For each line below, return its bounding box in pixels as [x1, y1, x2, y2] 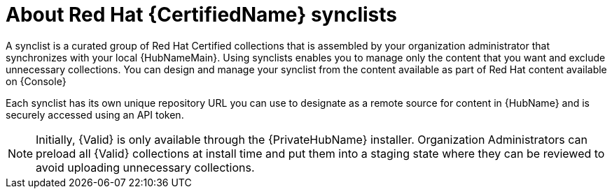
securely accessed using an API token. [6, 108, 184, 121]
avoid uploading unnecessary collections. [36, 160, 255, 174]
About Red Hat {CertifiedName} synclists [6, 3, 397, 27]
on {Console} [6, 75, 67, 87]
